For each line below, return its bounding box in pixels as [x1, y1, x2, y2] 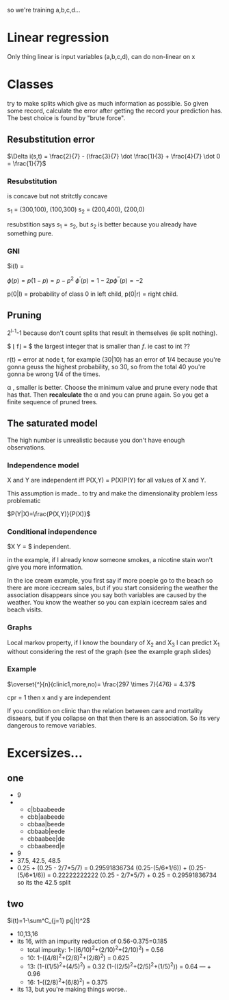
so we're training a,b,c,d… [7, 6, 81, 14]
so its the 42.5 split [16, 878, 71, 886]
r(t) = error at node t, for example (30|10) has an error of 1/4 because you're [7, 356, 221, 363]
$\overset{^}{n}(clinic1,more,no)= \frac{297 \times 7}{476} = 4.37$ [7, 679, 196, 688]
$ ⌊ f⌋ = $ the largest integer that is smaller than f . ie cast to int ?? [7, 342, 190, 350]
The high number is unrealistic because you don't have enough [7, 436, 185, 444]
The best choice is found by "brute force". [7, 113, 126, 122]
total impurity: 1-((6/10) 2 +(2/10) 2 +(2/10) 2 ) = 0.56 [27, 944, 164, 953]
